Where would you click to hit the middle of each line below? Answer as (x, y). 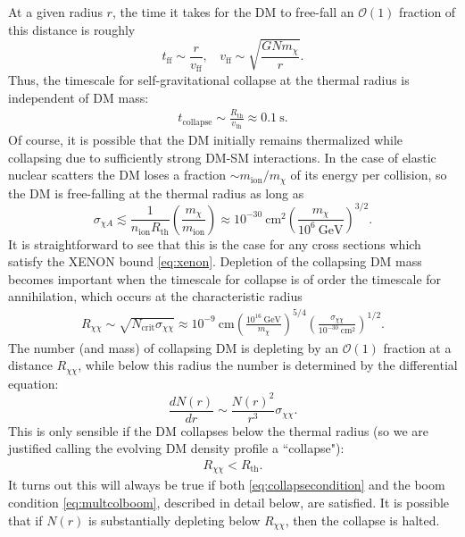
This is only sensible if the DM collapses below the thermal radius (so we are (219, 430)
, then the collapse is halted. (362, 520)
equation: (33, 383)
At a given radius (55, 12)
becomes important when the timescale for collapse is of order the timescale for (225, 278)
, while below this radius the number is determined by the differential (268, 365)
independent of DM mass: (79, 97)
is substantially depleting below (174, 520)
